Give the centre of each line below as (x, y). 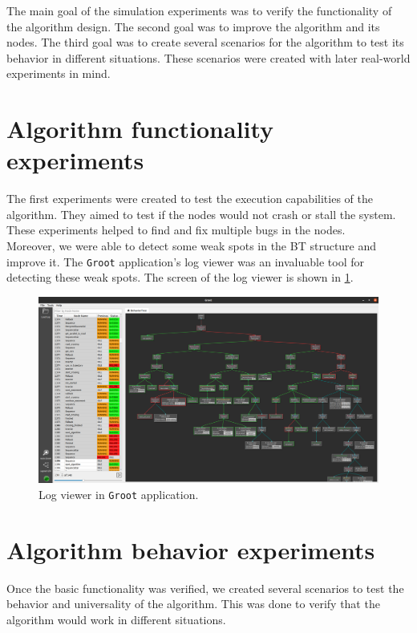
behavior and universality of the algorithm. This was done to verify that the (193, 604)
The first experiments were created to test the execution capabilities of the (190, 199)
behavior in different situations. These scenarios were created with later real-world (208, 57)
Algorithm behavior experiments (191, 549)
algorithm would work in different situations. (116, 619)
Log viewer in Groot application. (119, 494)
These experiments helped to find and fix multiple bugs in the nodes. (176, 230)
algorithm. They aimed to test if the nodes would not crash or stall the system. (201, 214)
